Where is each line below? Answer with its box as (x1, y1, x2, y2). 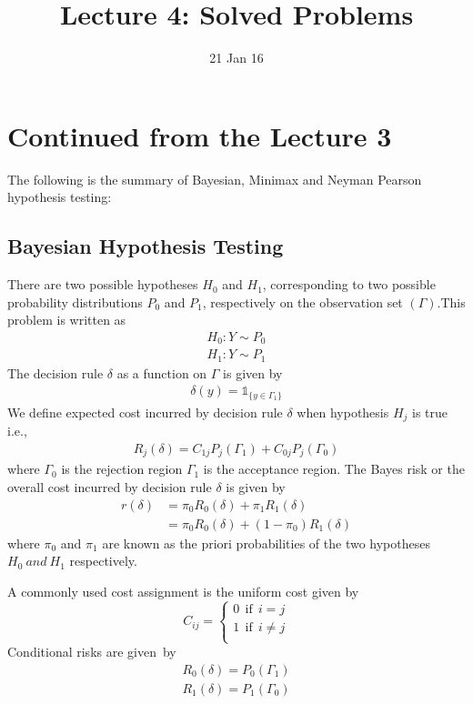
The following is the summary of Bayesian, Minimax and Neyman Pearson (7, 169, 422, 188)
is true (412, 402, 448, 421)
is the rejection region (61, 459, 183, 478)
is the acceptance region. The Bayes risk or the (203, 459, 465, 478)
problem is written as (7, 310, 126, 329)
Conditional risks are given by (7, 642, 176, 661)
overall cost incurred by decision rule (7, 478, 212, 496)
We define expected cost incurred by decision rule (7, 402, 283, 421)
